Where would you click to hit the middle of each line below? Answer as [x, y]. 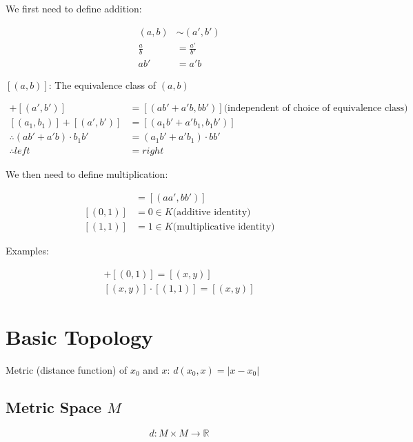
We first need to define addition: [74, 8]
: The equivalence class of [102, 84]
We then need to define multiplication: [87, 174]
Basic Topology [80, 336]
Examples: [27, 250]
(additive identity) [212, 212]
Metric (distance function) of [67, 369]
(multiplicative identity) [224, 227]
